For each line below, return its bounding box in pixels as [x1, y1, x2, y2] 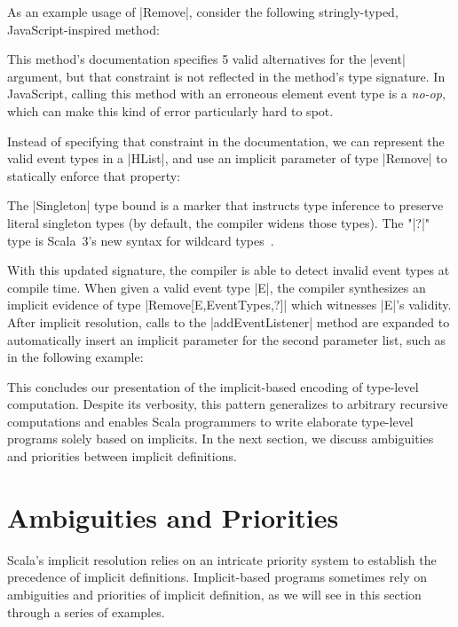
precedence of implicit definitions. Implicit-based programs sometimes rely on [7, 568, 428, 586]
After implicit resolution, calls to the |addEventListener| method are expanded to [7, 312, 450, 331]
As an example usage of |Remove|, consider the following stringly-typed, [7, 3, 399, 20]
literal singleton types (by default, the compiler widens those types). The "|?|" [7, 213, 430, 231]
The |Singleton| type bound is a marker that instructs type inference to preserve [7, 196, 444, 215]
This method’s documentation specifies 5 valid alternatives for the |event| [7, 50, 406, 68]
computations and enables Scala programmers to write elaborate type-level [7, 411, 414, 430]
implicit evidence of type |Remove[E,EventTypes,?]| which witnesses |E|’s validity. [7, 295, 452, 314]
